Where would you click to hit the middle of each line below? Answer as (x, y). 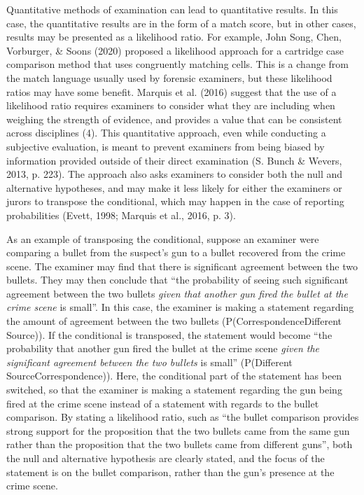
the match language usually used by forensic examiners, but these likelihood (169, 77)
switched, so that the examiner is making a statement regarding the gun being (174, 390)
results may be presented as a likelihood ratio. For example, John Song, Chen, (174, 37)
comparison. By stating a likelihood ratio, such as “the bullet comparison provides (183, 417)
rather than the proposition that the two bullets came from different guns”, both (180, 444)
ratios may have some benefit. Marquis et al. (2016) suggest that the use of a (171, 91)
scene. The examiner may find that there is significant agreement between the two (182, 266)
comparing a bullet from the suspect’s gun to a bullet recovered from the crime (176, 252)
